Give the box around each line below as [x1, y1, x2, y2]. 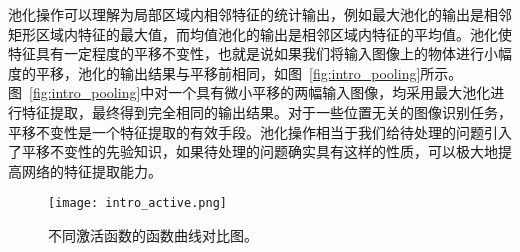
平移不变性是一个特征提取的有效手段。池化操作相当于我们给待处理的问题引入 [8, 121, 512, 142]
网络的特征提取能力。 [21, 160, 162, 181]
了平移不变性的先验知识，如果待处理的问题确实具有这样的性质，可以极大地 [8, 141, 498, 162]
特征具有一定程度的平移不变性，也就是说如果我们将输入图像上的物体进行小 [8, 43, 498, 64]
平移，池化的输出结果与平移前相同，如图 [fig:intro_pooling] [35, 62, 421, 83]
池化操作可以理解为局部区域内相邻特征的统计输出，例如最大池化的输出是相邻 [8, 4, 512, 24]
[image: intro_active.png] [48, 196, 227, 211]
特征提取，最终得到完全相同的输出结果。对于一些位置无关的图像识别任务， [21, 101, 512, 122]
